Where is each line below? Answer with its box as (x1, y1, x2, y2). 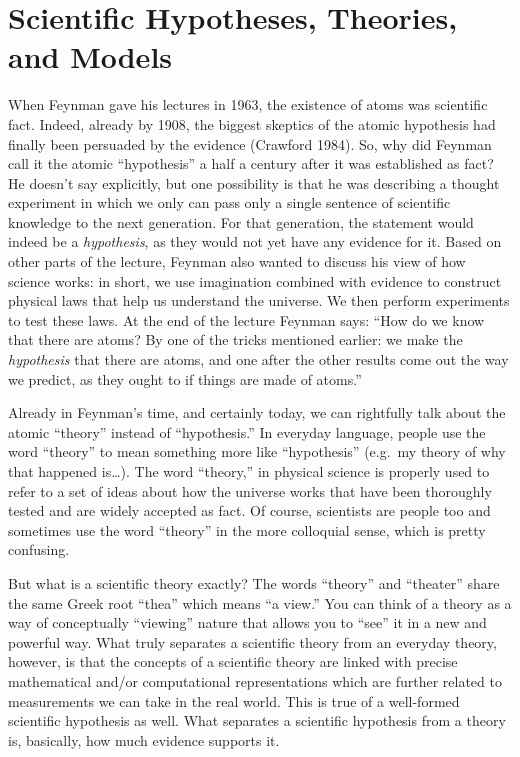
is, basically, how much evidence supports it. (8, 729, 280, 750)
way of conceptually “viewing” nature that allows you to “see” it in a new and (8, 612, 487, 633)
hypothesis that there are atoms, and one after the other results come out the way (8, 349, 509, 370)
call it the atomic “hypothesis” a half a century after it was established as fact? (8, 153, 494, 174)
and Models (8, 36, 173, 77)
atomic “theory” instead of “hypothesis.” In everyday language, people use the (8, 421, 486, 442)
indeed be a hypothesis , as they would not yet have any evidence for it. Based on (8, 231, 502, 252)
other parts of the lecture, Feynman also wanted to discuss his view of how (8, 251, 466, 272)
